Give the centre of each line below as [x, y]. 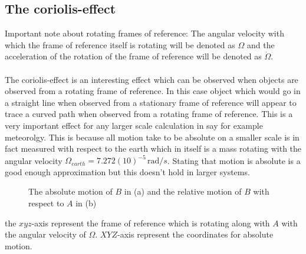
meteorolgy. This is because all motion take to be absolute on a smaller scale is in [152, 137]
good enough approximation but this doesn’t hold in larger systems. [127, 171]
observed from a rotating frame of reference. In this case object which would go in [153, 91]
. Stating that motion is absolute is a [234, 160]
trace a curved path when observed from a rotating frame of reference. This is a [149, 114]
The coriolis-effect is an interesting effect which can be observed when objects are [152, 79]
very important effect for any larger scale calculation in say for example [134, 125]
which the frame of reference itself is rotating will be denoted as [120, 44]
